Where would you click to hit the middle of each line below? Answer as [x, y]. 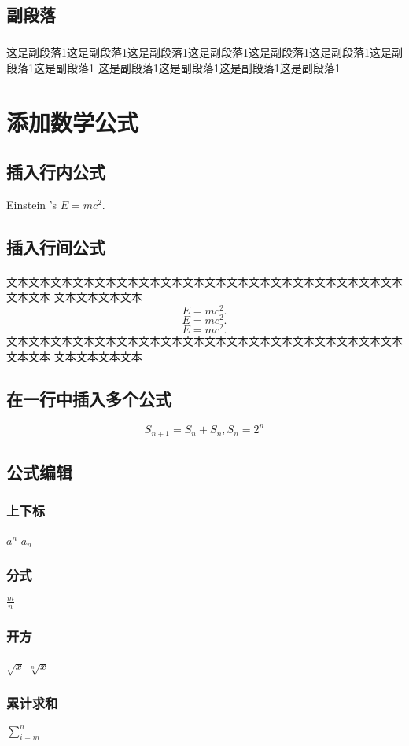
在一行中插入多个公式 [89, 398]
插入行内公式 [56, 172]
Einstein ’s [32, 204]
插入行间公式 [56, 246]
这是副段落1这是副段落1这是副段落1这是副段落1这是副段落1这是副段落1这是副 [204, 52]
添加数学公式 [73, 121]
